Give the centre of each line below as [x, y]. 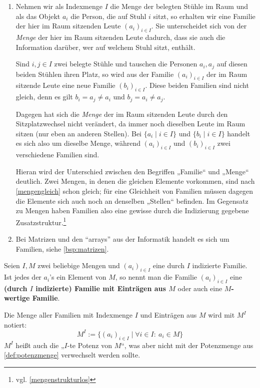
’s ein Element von [78, 277]
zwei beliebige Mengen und [79, 265]
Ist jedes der [23, 277]
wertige [17, 298]
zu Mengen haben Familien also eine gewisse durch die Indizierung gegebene [132, 210]
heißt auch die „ [40, 345]
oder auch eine [200, 288]
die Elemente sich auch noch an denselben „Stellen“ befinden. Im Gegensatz [132, 200]
